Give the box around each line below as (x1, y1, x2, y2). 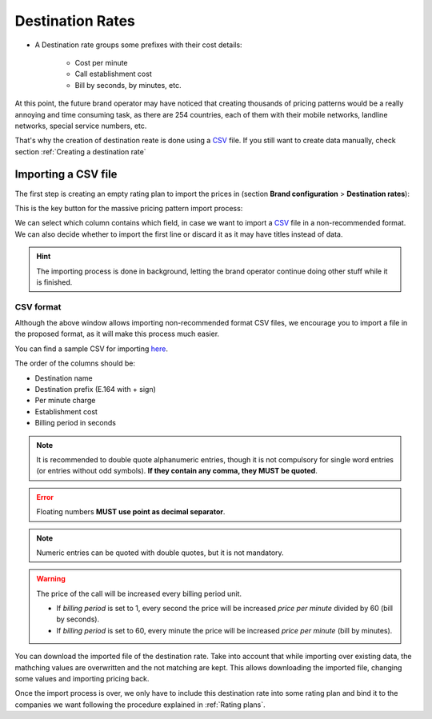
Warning (36, 574, 66, 584)
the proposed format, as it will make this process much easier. (14, 329, 220, 339)
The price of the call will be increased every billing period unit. (36, 589, 242, 598)
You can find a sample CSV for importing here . (14, 344, 168, 354)
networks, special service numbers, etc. (14, 121, 147, 130)
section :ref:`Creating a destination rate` (14, 146, 147, 156)
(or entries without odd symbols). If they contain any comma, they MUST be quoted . (36, 466, 318, 476)
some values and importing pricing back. (14, 674, 150, 684)
